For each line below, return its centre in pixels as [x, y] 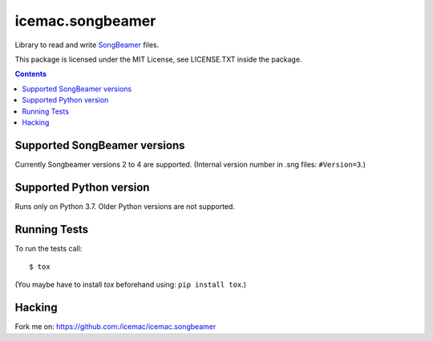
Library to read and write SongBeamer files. [87, 45]
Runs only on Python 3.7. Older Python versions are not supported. [125, 206]
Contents [31, 74]
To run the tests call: [49, 248]
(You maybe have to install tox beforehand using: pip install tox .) [130, 285]
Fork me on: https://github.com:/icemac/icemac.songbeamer [115, 327]
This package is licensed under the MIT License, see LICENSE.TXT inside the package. [158, 59]
